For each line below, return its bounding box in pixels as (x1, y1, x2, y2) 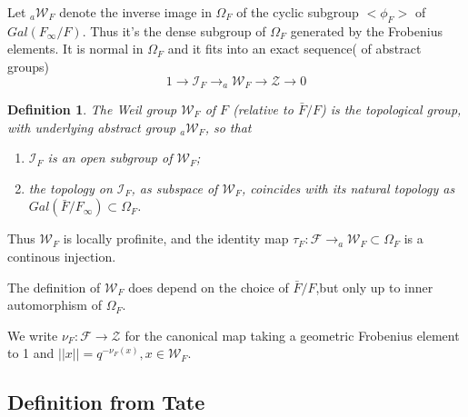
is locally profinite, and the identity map (63, 229, 289, 248)
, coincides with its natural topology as (241, 178, 455, 197)
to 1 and (7, 343, 55, 362)
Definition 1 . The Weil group (7, 100, 177, 119)
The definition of (7, 277, 101, 296)
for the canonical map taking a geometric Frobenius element (124, 325, 460, 344)
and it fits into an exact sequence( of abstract (167, 39, 422, 58)
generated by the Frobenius (290, 21, 443, 40)
